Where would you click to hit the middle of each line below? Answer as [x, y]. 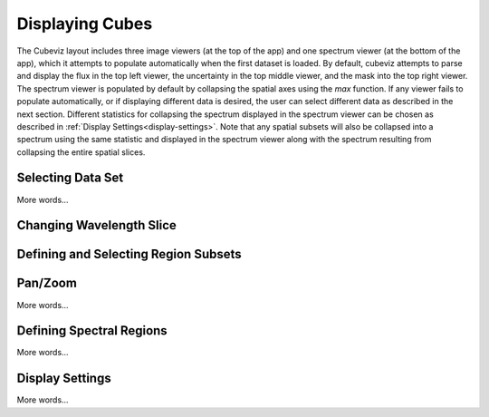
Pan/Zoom [47, 283]
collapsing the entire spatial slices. [81, 152]
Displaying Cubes [85, 24]
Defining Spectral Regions [92, 331]
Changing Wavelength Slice [96, 225]
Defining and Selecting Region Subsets [129, 254]
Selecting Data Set [70, 178]
